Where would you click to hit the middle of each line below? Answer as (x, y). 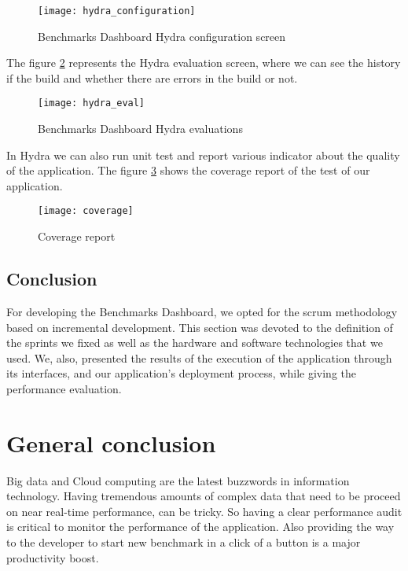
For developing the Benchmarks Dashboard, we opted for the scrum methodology (202, 311)
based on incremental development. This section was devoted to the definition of (200, 327)
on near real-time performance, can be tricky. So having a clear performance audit (204, 511)
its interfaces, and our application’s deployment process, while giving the (182, 373)
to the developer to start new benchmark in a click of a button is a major (184, 542)
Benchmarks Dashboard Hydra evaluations (140, 129)
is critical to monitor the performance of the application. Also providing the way (200, 527)
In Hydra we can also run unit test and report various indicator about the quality (203, 155)
